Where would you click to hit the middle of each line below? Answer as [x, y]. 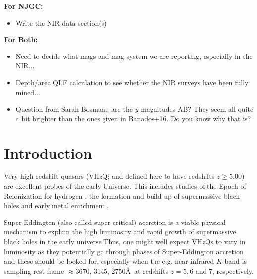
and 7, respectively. [224, 270]
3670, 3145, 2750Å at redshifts [122, 270]
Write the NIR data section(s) [61, 23]
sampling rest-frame [34, 270]
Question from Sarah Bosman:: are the [74, 109]
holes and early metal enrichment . [57, 205]
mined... [28, 92]
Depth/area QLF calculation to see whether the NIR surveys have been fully [132, 82]
